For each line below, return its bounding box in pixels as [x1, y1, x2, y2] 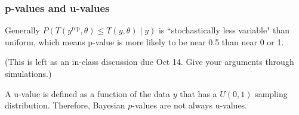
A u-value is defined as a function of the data [5, 87, 171, 100]
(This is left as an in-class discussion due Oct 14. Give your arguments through [5, 55, 294, 68]
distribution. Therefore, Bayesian [5, 99, 125, 111]
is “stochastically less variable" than [158, 24, 290, 36]
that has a [180, 87, 217, 100]
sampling [255, 87, 288, 100]
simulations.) [5, 67, 52, 79]
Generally [5, 24, 40, 36]
